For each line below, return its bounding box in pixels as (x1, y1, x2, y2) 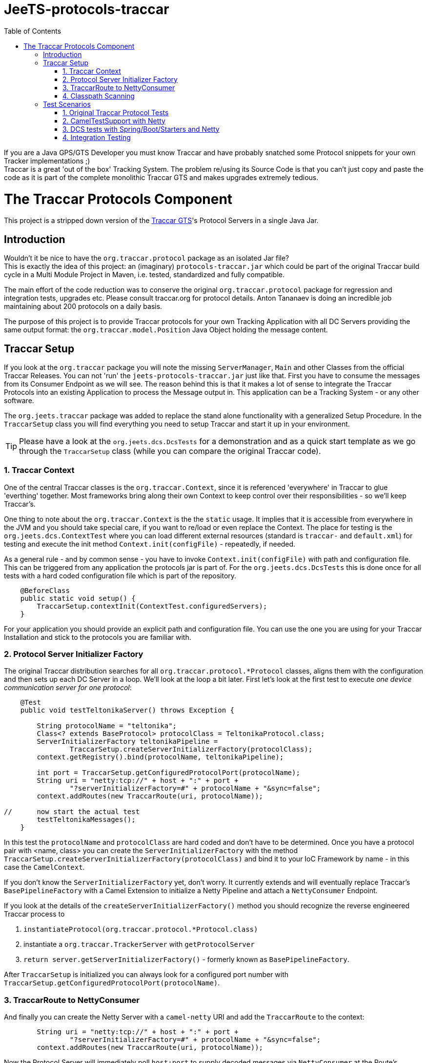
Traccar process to (4, 910, 65, 919)
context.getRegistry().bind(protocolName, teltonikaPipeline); (37, 753, 284, 761)
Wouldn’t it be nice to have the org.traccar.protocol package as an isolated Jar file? (4, 254, 289, 263)
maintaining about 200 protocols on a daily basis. (4, 302, 163, 311)
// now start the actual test (4, 808, 140, 816)
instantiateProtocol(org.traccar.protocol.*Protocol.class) (23, 925, 258, 934)
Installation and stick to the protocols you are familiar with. (4, 633, 191, 641)
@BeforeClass (20, 586, 70, 594)
